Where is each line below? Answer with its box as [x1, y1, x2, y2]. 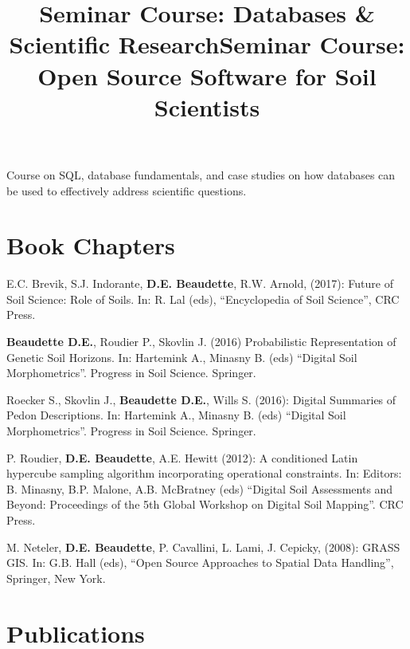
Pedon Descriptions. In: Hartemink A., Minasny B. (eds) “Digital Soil [6, 407, 346, 423]
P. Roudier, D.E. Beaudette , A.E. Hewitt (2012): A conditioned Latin [6, 449, 358, 466]
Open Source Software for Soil [37, 59, 377, 92]
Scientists [154, 90, 260, 123]
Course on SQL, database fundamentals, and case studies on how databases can [6, 166, 396, 183]
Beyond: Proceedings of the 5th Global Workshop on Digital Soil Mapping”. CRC [6, 496, 404, 513]
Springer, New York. [6, 569, 106, 586]
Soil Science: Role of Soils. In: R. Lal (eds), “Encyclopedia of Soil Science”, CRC [6, 290, 400, 307]
